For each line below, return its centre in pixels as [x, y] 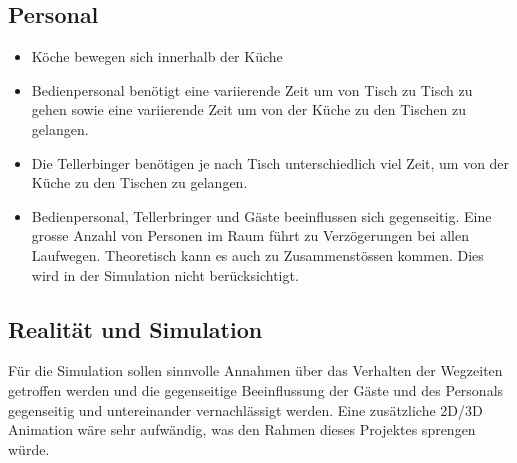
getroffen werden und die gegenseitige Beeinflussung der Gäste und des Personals [256, 389]
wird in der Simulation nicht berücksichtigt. [165, 274]
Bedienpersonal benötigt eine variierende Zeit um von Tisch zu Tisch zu [252, 89]
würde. [29, 448]
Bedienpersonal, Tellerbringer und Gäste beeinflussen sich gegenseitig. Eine [261, 215]
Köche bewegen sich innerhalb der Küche [157, 56]
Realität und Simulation [135, 328]
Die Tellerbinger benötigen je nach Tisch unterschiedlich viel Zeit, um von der [270, 162]
